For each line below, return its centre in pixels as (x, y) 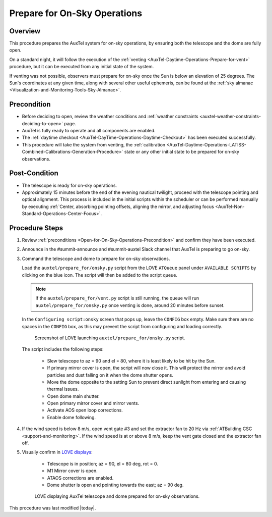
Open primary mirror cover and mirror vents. (93, 403)
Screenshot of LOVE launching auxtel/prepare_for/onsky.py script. (110, 338)
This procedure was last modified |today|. (53, 508)
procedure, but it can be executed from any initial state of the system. (82, 67)
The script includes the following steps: (63, 349)
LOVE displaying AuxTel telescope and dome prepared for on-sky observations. (117, 496)
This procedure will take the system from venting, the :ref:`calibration (94, 144)
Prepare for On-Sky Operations (76, 13)
